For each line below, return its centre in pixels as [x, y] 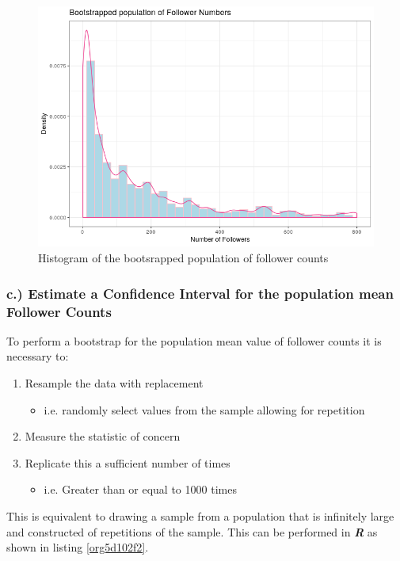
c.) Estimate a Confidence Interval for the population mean [200, 293]
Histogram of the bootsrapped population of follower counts [183, 258]
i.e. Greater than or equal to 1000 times [140, 489]
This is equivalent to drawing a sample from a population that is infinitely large [200, 515]
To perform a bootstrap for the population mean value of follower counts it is [194, 340]
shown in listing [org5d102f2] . [78, 547]
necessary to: [38, 356]
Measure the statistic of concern [103, 436]
